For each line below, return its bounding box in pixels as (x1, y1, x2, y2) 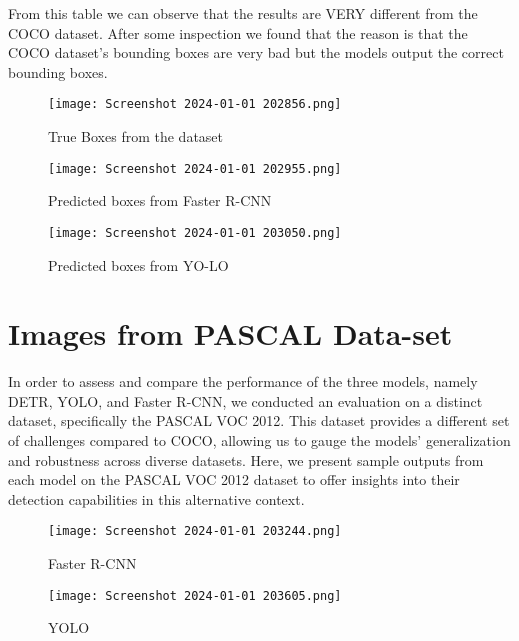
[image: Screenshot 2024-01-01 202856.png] (48, 97, 342, 112)
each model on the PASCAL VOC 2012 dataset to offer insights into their (8, 469, 460, 490)
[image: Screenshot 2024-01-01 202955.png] (48, 161, 342, 176)
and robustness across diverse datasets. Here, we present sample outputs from (8, 449, 484, 470)
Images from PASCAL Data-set (8, 313, 453, 354)
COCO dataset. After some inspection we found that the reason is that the (8, 22, 468, 43)
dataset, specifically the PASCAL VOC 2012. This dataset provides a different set (8, 410, 510, 431)
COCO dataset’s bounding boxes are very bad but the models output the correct (8, 42, 504, 63)
